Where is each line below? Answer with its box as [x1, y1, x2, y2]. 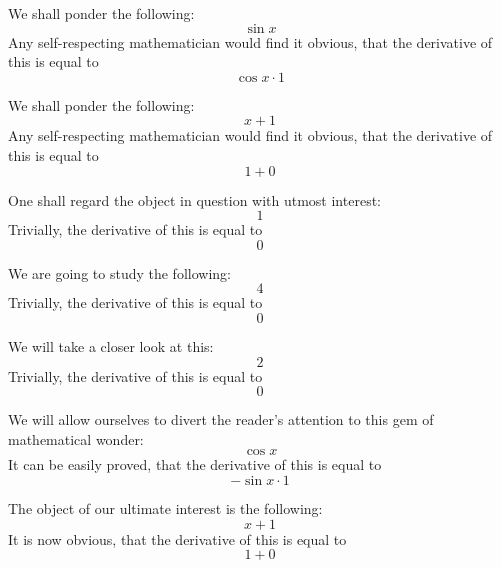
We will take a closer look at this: [8, 335, 214, 356]
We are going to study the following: [8, 262, 231, 283]
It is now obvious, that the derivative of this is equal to [8, 528, 347, 549]
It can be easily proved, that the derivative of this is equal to [8, 454, 382, 475]
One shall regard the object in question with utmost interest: [8, 189, 381, 210]
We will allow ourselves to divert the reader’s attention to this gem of [8, 409, 434, 430]
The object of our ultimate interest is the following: [8, 497, 323, 518]
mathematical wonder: [8, 428, 144, 449]
